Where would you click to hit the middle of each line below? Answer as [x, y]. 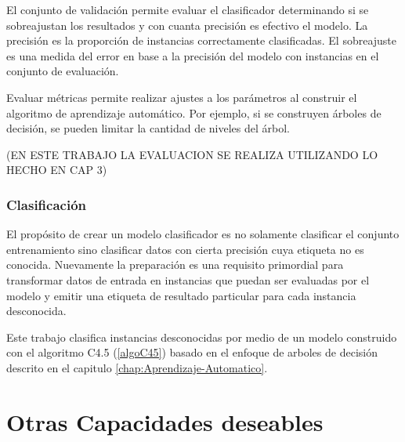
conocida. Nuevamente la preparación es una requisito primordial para [175, 264]
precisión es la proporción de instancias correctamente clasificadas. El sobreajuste [202, 40]
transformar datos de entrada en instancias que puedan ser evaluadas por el [188, 279]
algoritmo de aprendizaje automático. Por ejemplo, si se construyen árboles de [194, 112]
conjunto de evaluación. [63, 71]
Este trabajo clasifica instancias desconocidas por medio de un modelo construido [202, 337]
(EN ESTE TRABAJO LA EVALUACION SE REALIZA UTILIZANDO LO [192, 154]
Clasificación [47, 204]
